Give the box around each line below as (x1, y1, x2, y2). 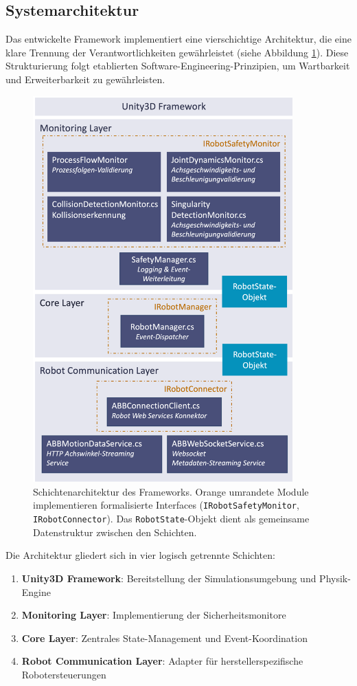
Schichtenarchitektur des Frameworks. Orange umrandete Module (33, 484, 309, 498)
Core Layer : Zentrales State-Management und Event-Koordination (21, 630, 308, 645)
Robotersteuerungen (21, 667, 106, 681)
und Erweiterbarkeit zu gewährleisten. (5, 71, 165, 86)
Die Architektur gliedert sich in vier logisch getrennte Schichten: (5, 548, 275, 562)
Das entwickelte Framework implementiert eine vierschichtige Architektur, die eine (5, 32, 352, 46)
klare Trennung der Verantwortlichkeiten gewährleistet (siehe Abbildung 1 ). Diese (5, 45, 349, 59)
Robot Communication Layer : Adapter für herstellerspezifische (21, 654, 303, 668)
